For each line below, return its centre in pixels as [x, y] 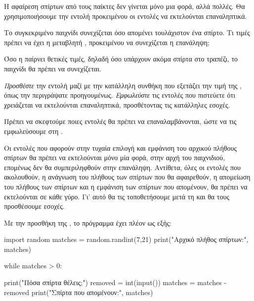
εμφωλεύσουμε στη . [33, 131]
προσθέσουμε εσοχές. [34, 206]
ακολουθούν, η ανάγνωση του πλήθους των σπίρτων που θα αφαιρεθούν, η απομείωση [127, 177]
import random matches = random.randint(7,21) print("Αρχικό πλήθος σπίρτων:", [126, 239]
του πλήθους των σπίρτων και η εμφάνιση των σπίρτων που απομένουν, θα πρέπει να [126, 186]
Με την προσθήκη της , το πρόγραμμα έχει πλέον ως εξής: [88, 222]
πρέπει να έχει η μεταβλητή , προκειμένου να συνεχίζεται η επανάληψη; [107, 42]
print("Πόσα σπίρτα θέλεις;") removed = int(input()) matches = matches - [115, 282]
